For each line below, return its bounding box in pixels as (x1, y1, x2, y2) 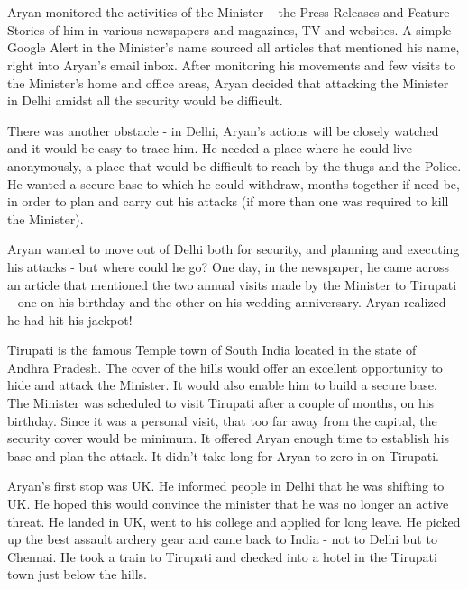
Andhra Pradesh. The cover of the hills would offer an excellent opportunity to (7, 358, 443, 376)
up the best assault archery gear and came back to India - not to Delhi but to (7, 530, 437, 548)
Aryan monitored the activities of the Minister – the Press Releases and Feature (7, 3, 450, 22)
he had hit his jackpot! (7, 310, 133, 329)
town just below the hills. (7, 565, 147, 584)
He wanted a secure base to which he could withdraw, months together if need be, (7, 174, 460, 193)
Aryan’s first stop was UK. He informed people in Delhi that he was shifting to (7, 476, 445, 495)
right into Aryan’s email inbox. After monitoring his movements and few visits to (7, 55, 456, 74)
